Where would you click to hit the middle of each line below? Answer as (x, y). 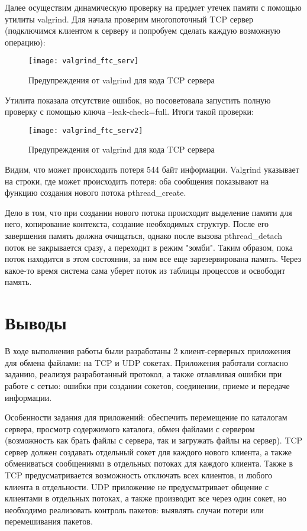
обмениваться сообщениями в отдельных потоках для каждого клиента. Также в (149, 463)
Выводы (36, 323)
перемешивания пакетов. (49, 521)
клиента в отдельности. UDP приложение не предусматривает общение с (137, 486)
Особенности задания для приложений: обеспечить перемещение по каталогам (146, 417)
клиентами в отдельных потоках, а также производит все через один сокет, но (146, 498)
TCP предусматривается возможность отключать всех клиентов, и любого (138, 475)
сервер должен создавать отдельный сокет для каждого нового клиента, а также (148, 451)
